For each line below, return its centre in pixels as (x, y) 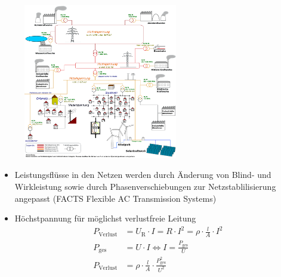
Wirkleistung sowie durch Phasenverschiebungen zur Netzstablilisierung (145, 187)
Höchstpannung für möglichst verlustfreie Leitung (105, 218)
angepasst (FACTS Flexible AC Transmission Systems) (115, 198)
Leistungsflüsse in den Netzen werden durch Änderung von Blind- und (143, 175)
